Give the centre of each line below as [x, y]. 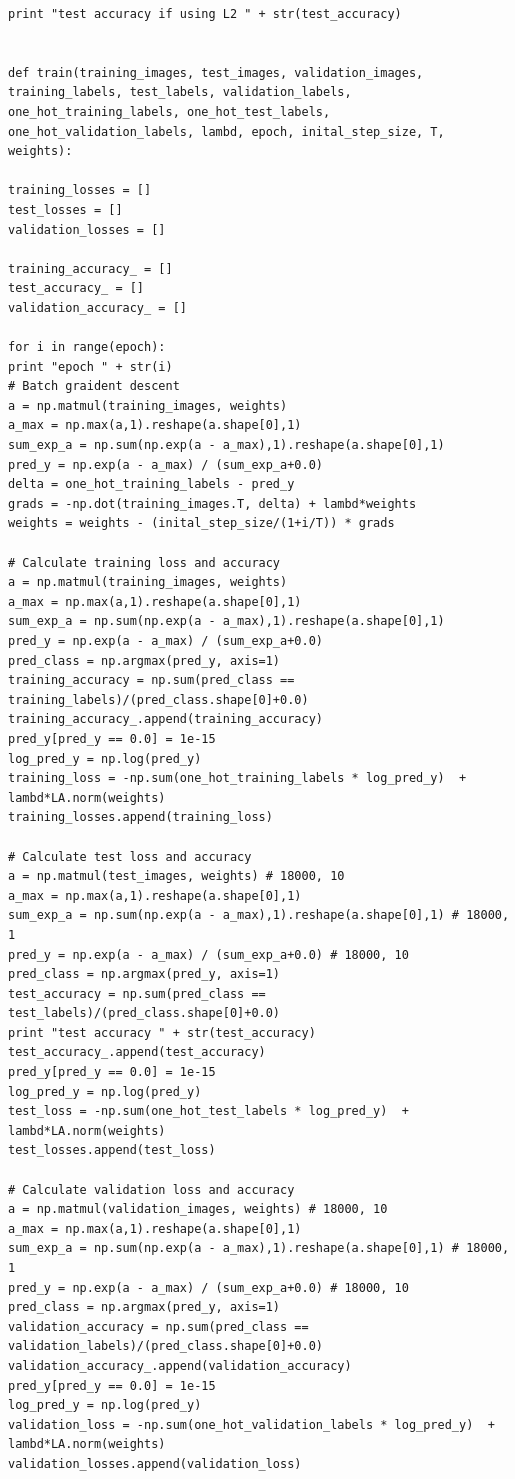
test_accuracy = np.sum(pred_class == [137, 993]
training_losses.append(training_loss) [140, 817]
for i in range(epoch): [87, 347]
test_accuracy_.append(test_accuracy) [137, 1052]
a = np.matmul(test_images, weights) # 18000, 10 [176, 876]
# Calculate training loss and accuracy [144, 562]
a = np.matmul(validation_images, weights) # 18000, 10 [198, 1209]
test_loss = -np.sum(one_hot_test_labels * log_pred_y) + [208, 1111]
